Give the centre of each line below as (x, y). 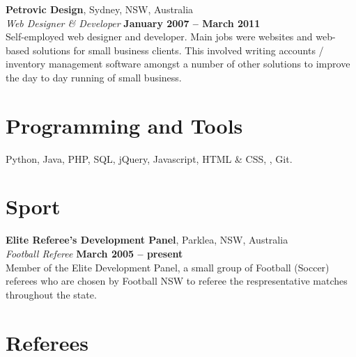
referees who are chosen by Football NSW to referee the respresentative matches (177, 281)
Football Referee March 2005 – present (94, 253)
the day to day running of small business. (94, 77)
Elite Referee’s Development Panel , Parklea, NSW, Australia (147, 240)
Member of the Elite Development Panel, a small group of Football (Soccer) (168, 267)
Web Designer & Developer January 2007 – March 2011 (133, 23)
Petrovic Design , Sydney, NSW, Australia (100, 9)
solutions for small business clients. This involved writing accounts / (178, 50)
